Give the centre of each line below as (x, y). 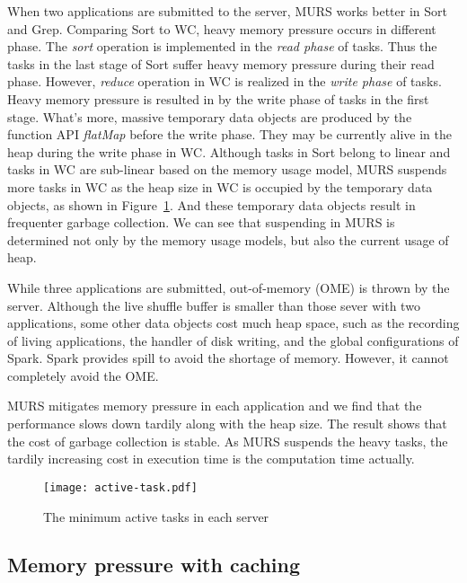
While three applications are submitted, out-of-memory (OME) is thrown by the (229, 287)
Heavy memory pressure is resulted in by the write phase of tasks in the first (218, 98)
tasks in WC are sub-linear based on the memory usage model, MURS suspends (227, 169)
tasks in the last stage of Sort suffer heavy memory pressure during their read (221, 63)
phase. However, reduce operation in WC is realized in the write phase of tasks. (225, 81)
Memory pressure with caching (154, 565)
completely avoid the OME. (83, 375)
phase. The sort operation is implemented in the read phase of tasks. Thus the (222, 46)
